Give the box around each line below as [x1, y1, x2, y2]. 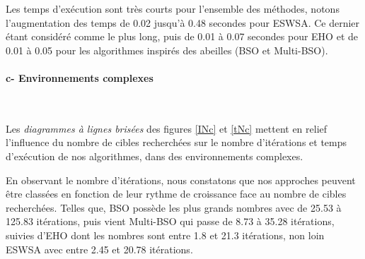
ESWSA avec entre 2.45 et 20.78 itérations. [6, 241, 193, 256]
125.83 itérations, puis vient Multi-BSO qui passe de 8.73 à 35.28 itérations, [6, 214, 335, 229]
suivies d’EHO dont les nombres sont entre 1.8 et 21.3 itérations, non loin [6, 227, 325, 242]
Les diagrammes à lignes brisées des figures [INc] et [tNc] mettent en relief [6, 121, 328, 135]
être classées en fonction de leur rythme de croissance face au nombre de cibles [6, 186, 347, 201]
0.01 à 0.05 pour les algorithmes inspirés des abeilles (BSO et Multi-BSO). [6, 42, 328, 57]
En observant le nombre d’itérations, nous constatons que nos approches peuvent [6, 172, 356, 187]
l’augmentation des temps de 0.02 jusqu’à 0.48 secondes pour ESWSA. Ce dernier [6, 15, 360, 30]
